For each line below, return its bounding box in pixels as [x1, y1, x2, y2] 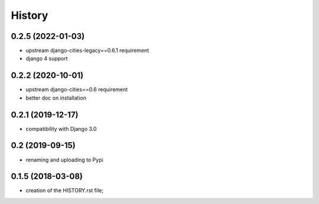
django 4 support [25, 55, 68, 62]
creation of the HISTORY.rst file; [25, 187, 103, 194]
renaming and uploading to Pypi [25, 156, 103, 163]
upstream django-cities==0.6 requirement [25, 86, 128, 93]
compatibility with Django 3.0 [25, 125, 97, 132]
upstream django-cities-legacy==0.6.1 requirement [25, 47, 149, 54]
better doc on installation [25, 94, 87, 101]
